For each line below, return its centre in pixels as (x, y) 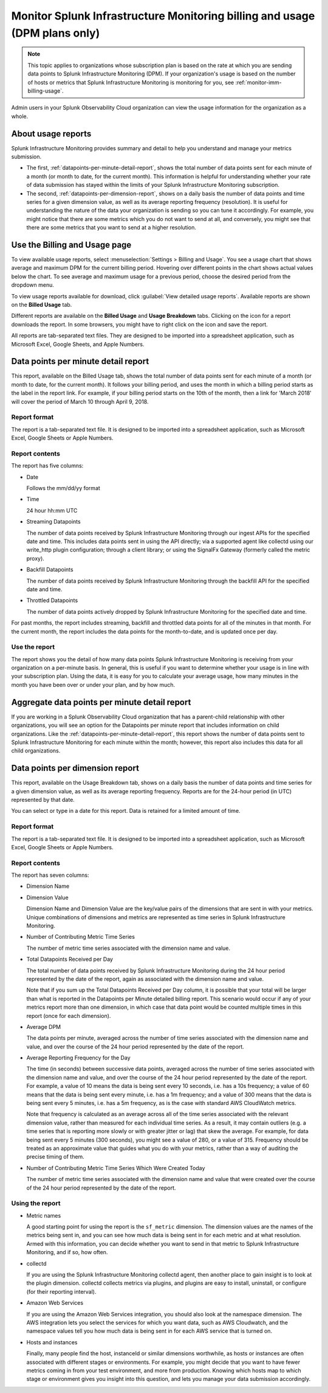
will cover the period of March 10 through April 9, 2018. (80, 401)
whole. (20, 116)
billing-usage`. (46, 91)
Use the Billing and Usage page (71, 244)
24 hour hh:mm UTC (52, 510)
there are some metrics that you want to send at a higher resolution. (111, 228)
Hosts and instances (52, 1342)
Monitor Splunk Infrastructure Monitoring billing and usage (163, 16)
